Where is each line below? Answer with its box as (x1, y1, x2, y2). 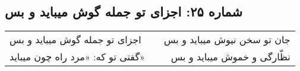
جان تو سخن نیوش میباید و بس (163, 33, 290, 47)
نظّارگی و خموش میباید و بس (170, 50, 290, 64)
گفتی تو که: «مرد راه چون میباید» (10, 50, 145, 64)
